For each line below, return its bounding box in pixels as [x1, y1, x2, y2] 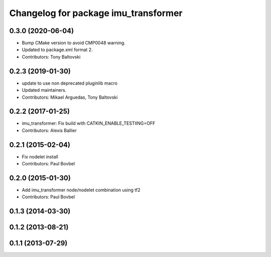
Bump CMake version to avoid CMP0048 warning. [22, 40, 125, 46]
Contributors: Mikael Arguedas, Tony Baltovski [22, 94, 118, 100]
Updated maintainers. [22, 87, 67, 93]
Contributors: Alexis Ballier [22, 127, 77, 133]
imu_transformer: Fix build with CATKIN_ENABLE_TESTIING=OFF [22, 120, 156, 126]
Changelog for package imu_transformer [9, 8, 183, 19]
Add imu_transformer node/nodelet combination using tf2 [22, 187, 141, 193]
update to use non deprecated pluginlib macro [22, 80, 118, 86]
